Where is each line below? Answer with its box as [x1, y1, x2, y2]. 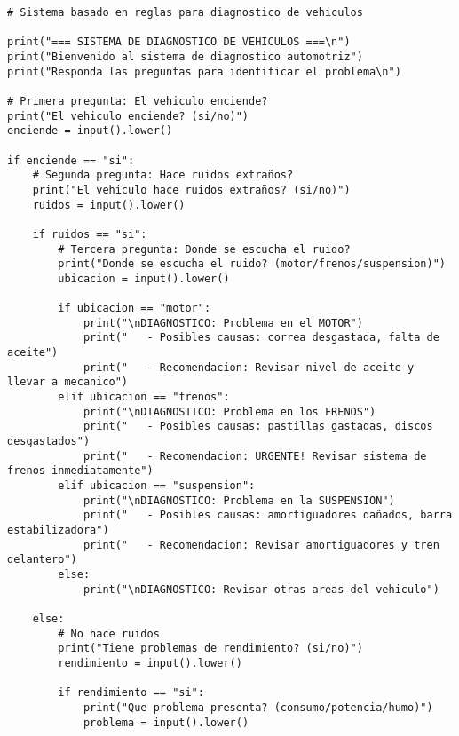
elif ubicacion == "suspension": [58, 479, 256, 492]
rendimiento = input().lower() [58, 656, 242, 669]
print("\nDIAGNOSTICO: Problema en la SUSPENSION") [83, 494, 395, 507]
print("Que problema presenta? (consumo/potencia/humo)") [83, 700, 433, 714]
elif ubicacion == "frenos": [58, 391, 230, 404]
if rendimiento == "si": [58, 686, 204, 700]
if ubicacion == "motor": [58, 302, 211, 315]
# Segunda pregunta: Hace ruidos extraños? [32, 169, 294, 182]
